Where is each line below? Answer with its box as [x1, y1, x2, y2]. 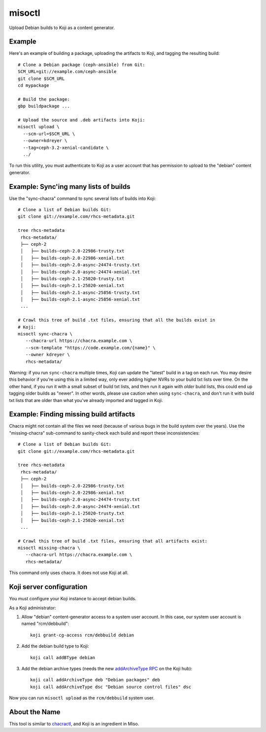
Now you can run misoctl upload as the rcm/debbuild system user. [9, 695, 155, 701]
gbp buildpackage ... [18, 104, 70, 109]
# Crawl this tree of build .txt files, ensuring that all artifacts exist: [18, 538, 208, 544]
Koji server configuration [9, 583, 88, 591]
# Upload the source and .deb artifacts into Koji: [18, 117, 145, 123]
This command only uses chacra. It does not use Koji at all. [9, 570, 129, 576]
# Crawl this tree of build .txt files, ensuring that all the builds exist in [18, 317, 215, 323]
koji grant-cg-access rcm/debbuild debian [30, 632, 134, 638]
